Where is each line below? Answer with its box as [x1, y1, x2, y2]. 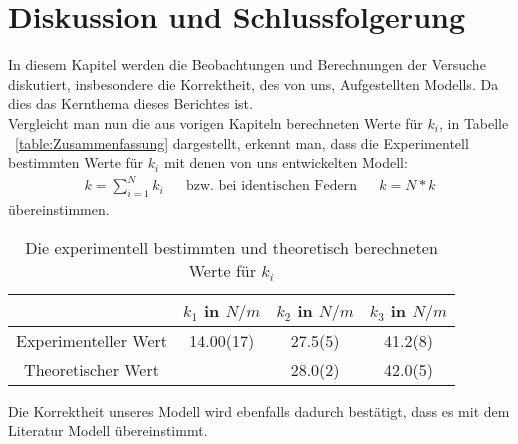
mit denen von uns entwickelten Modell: [163, 152, 408, 173]
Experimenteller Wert [16, 328, 168, 352]
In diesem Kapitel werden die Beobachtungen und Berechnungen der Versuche [8, 54, 486, 75]
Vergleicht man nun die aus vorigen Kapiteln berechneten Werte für [8, 112, 423, 133]
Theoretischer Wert [24, 357, 159, 381]
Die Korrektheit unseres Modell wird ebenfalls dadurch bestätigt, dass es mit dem [8, 400, 510, 421]
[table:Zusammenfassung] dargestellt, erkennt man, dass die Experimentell [15, 132, 469, 153]
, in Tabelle [438, 112, 509, 133]
